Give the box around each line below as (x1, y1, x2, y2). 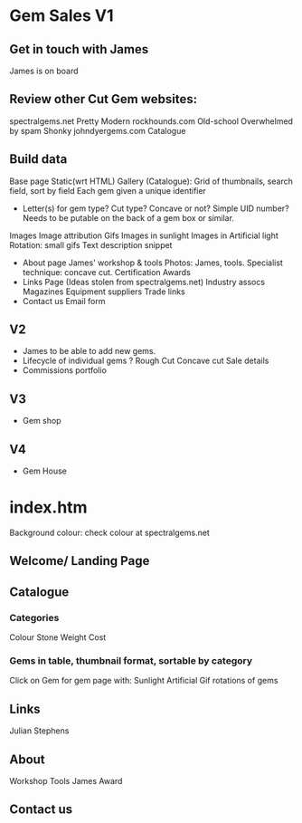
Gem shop (22, 416, 61, 426)
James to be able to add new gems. (22, 346, 156, 357)
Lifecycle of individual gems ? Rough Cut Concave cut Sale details (22, 355, 269, 367)
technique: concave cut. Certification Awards (22, 266, 192, 277)
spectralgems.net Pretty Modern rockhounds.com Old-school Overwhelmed (9, 115, 294, 127)
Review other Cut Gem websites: (9, 91, 197, 107)
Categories (9, 611, 60, 624)
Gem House (22, 465, 68, 476)
